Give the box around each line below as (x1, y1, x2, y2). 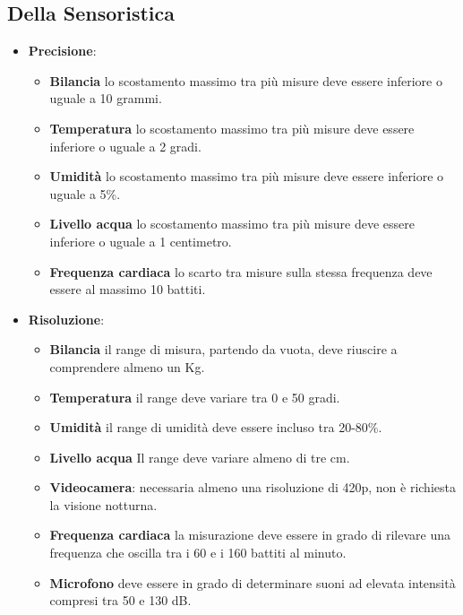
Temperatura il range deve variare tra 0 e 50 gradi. (49, 387, 340, 406)
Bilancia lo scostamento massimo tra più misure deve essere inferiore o (49, 71, 442, 90)
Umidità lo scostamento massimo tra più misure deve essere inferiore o (49, 167, 444, 186)
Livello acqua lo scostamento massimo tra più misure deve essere (49, 214, 415, 233)
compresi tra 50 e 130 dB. (49, 591, 192, 610)
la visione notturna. (49, 495, 158, 514)
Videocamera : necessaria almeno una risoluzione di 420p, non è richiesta (49, 478, 456, 497)
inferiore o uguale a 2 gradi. (49, 136, 201, 155)
